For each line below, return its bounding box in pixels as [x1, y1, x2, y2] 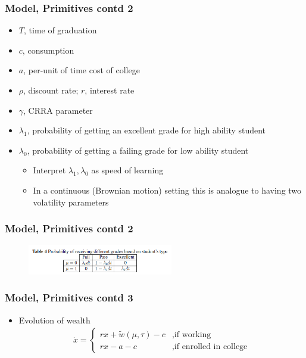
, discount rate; [23, 84, 79, 96]
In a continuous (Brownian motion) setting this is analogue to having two [33, 183, 302, 196]
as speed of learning [91, 164, 164, 176]
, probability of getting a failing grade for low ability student [27, 144, 249, 156]
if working [174, 330, 211, 339]
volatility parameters [33, 195, 109, 208]
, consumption [22, 43, 74, 56]
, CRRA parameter [23, 104, 93, 116]
